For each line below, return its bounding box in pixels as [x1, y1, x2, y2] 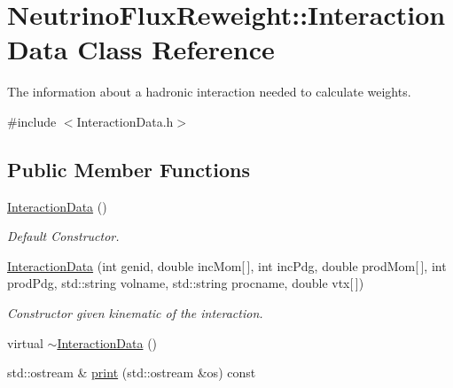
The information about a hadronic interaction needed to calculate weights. [7, 82, 411, 101]
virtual [7, 333, 43, 352]
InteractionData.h [76, 112, 174, 130]
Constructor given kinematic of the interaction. [7, 304, 263, 322]
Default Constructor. [7, 227, 120, 245]
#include [7, 112, 57, 130]
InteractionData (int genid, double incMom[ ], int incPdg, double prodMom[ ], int [7, 256, 447, 275]
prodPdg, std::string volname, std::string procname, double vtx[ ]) [7, 274, 364, 292]
